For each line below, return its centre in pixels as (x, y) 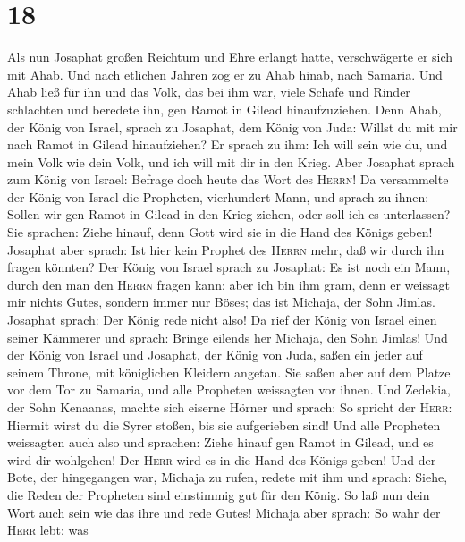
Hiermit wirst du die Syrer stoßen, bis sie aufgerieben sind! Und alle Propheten (224, 424)
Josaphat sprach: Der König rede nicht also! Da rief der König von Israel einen (222, 320)
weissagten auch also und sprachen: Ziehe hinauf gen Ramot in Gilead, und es (220, 442)
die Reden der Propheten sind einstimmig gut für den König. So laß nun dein (219, 494)
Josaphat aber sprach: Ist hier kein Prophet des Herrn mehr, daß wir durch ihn (226, 249)
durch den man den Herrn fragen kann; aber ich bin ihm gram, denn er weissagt (228, 284)
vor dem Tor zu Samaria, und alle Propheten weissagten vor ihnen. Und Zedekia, (229, 390)
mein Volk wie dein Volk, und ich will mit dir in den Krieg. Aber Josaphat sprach (231, 161)
